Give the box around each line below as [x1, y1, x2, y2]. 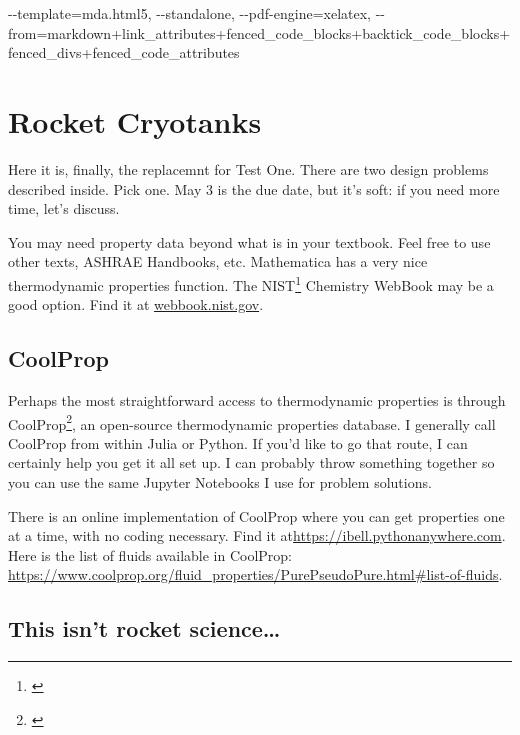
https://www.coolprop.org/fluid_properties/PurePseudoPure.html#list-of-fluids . [8, 564, 503, 585]
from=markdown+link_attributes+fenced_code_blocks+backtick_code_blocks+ [8, 22, 511, 43]
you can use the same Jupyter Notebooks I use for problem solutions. [8, 471, 432, 492]
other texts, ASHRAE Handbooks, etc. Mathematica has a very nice [8, 251, 428, 272]
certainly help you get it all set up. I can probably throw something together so [8, 452, 495, 473]
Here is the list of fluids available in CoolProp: [8, 544, 293, 565]
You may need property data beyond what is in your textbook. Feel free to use [8, 231, 491, 252]
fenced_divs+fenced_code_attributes [8, 42, 240, 63]
